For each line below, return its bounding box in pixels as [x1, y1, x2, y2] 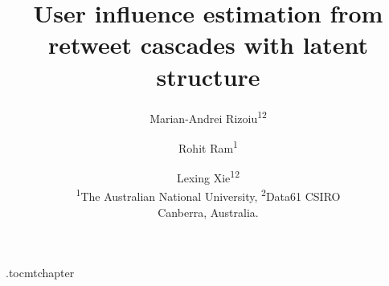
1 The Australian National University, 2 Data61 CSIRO [76, 186, 341, 204]
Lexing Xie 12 [177, 167, 240, 186]
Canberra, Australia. [158, 203, 259, 220]
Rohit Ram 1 [178, 137, 238, 156]
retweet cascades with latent [47, 28, 369, 61]
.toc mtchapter [6, 264, 75, 281]
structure [156, 59, 260, 92]
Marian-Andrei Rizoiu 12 [149, 107, 267, 126]
